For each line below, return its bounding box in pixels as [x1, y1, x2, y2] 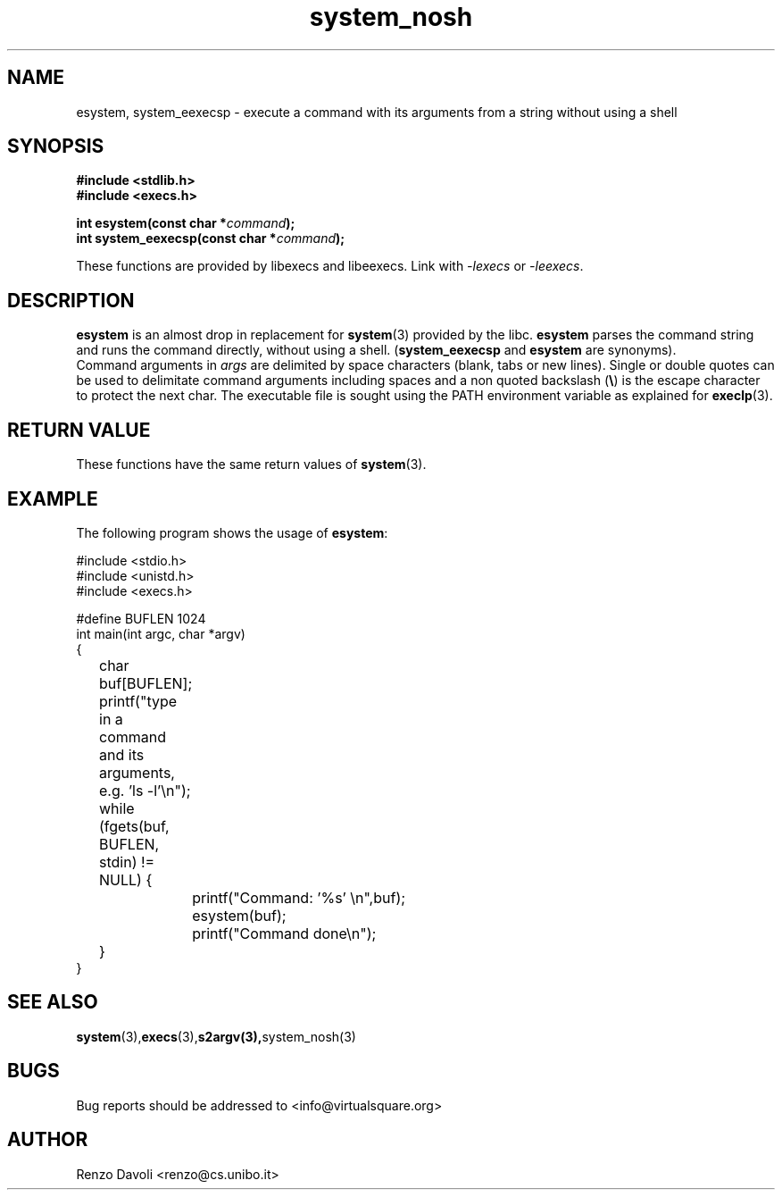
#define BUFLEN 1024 [76, 610, 206, 626]
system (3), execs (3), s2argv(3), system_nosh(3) [76, 1028, 356, 1044]
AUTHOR [7, 1128, 88, 1151]
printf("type [99, 691, 178, 710]
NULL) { [99, 870, 153, 889]
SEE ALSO [7, 991, 98, 1014]
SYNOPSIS [7, 135, 104, 158]
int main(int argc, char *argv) [76, 625, 245, 641]
